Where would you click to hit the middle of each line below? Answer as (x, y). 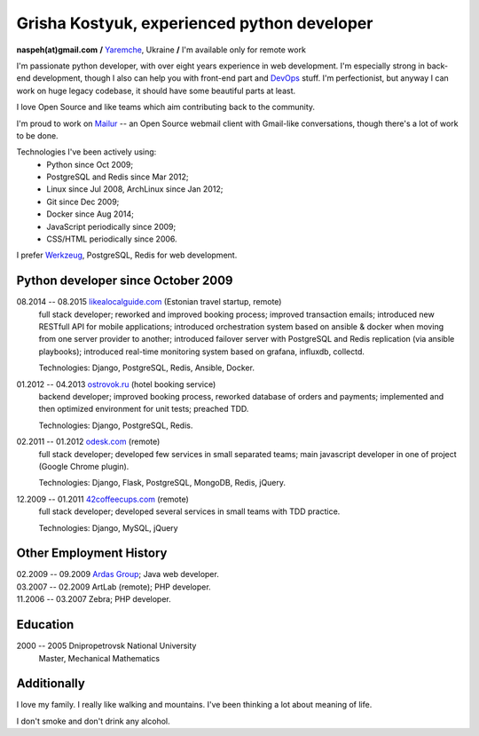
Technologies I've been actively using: (86, 152)
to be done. (37, 135)
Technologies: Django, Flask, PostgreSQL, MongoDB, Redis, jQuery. (162, 483)
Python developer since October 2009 (125, 281)
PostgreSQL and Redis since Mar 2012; (118, 177)
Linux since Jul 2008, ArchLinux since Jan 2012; (135, 189)
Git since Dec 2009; (83, 202)
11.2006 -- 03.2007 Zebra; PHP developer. (94, 599)
